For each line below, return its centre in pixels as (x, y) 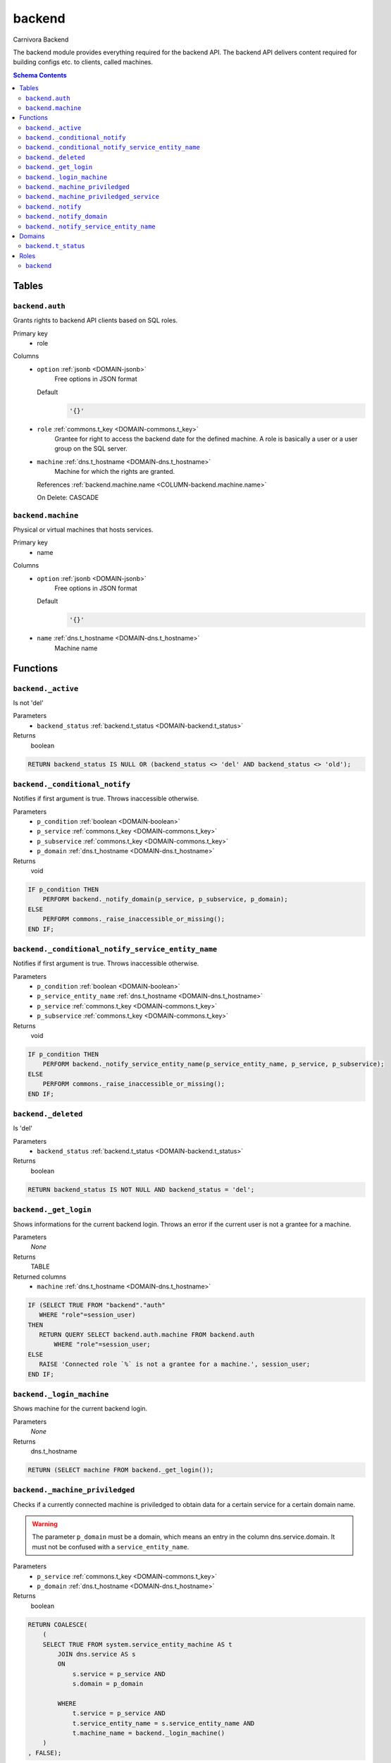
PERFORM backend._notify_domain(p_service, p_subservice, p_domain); (165, 899)
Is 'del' (23, 1128)
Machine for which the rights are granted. (115, 472)
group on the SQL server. (91, 449)
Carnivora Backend (41, 39)
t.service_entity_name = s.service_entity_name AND (163, 1723)
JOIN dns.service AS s (97, 1654)
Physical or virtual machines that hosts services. (83, 530)
